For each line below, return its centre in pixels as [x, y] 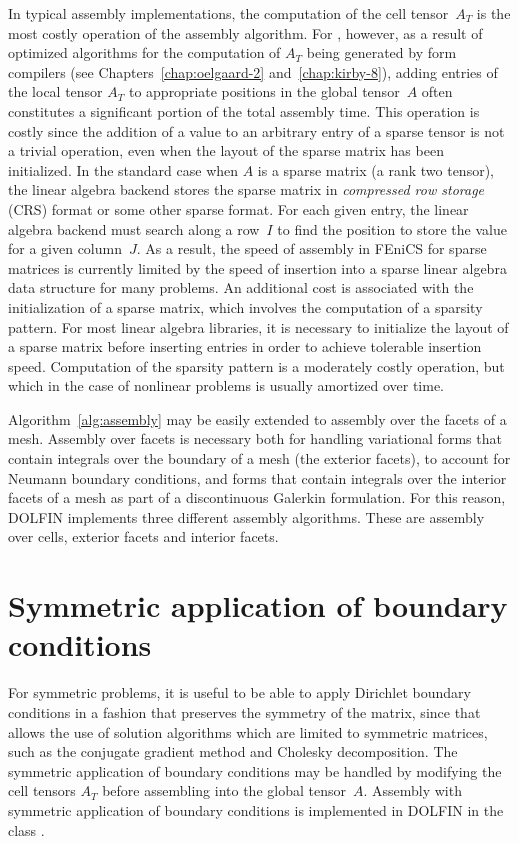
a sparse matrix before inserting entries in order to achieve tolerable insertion [245, 346]
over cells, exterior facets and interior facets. [143, 536]
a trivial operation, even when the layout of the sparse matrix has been [226, 150]
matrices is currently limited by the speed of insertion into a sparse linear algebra [257, 267]
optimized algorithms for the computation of [144, 52]
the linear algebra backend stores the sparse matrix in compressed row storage [246, 189]
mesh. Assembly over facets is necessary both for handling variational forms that [255, 438]
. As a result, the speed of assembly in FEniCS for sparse [311, 248]
